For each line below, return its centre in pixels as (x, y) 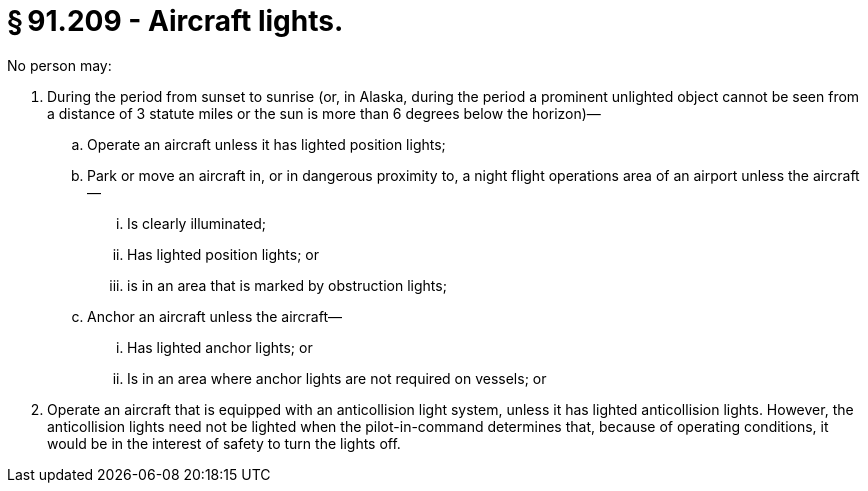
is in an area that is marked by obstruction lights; (287, 285)
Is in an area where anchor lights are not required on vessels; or (337, 378)
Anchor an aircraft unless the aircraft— (215, 316)
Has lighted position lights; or (223, 254)
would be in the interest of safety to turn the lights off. (224, 443)
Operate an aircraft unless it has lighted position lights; (266, 144)
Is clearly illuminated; (197, 223)
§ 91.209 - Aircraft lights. (175, 21)
